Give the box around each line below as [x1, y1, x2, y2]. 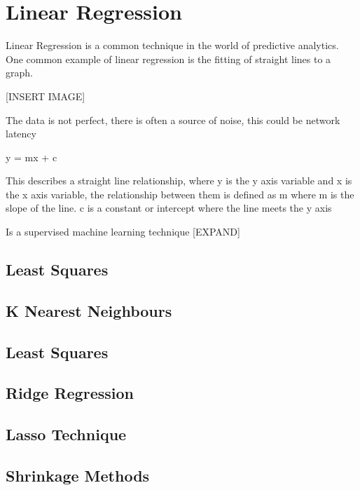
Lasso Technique [6, 423, 127, 445]
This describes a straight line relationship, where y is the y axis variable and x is [6, 173, 352, 188]
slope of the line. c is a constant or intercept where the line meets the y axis [6, 200, 332, 215]
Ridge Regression [6, 382, 134, 404]
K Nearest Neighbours [6, 299, 172, 321]
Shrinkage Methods [6, 464, 150, 486]
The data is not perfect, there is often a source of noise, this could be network [6, 112, 340, 127]
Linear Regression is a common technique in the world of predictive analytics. [6, 38, 339, 53]
